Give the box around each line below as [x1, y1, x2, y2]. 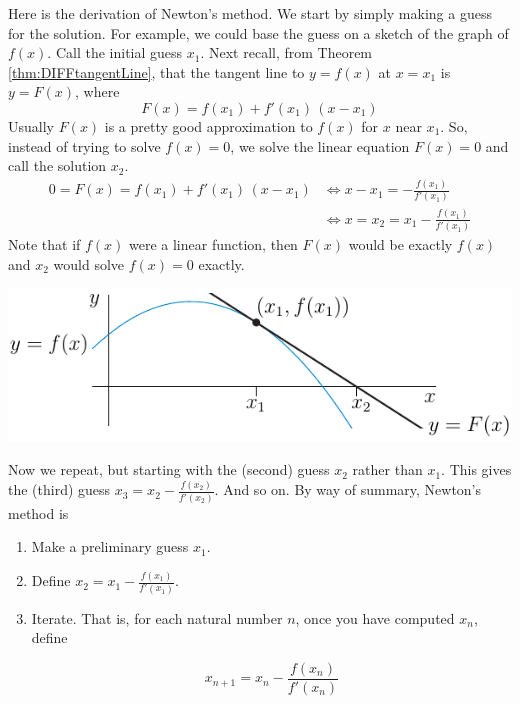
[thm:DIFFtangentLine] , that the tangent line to [8, 61, 305, 82]
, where [75, 81, 120, 102]
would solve [53, 253, 125, 274]
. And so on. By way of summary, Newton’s [214, 479, 482, 500]
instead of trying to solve [8, 135, 161, 156]
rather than [352, 459, 423, 480]
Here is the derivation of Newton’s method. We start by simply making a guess [8, 3, 492, 23]
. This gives [441, 459, 512, 480]
